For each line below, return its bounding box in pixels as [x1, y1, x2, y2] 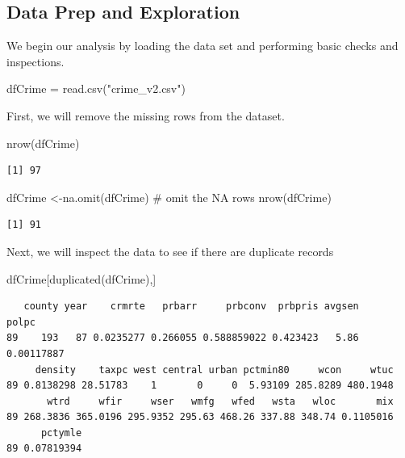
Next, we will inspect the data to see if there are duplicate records [6, 242, 334, 259]
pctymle [40, 426, 82, 439]
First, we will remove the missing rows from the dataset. [6, 107, 285, 124]
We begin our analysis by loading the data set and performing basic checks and [6, 37, 399, 54]
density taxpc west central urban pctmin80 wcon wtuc [35, 363, 394, 376]
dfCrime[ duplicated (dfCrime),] [6, 270, 157, 287]
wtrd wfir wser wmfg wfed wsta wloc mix [47, 395, 394, 407]
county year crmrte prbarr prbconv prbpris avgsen [23, 300, 359, 313]
